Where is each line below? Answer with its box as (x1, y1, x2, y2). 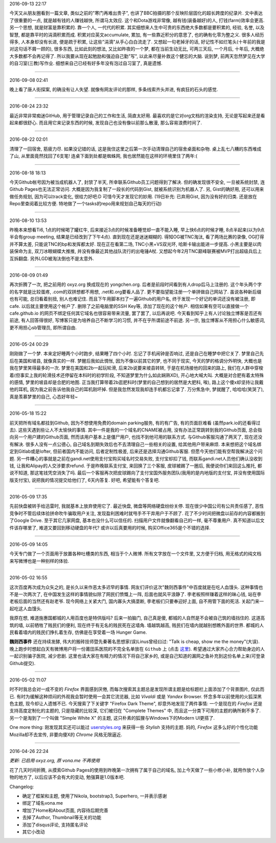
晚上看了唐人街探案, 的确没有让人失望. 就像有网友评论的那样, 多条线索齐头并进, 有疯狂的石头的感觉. (9, 86, 218, 92)
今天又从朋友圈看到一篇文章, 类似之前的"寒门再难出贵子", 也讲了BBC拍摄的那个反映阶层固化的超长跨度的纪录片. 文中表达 (9, 10, 263, 16)
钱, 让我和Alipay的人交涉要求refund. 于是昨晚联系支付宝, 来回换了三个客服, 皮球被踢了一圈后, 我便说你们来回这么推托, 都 (9, 462, 262, 469)
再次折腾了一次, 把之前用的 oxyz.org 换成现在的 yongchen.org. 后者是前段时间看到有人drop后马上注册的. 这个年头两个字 (9, 281, 262, 287)
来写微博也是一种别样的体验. (9, 558, 70, 564)
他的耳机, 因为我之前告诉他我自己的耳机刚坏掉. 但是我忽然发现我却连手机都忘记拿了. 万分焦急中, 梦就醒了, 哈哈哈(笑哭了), (9, 386, 264, 392)
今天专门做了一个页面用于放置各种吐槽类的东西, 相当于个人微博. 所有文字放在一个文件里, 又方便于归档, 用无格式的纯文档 (9, 550, 262, 557)
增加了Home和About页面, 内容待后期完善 (22, 807, 108, 813)
